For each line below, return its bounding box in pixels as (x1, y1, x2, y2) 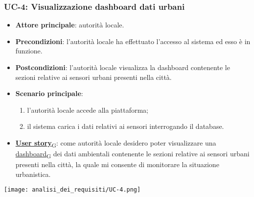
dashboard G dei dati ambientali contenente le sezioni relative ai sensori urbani (15, 148, 250, 160)
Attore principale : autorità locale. (15, 20, 124, 30)
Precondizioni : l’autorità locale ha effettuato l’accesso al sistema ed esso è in (15, 36, 251, 46)
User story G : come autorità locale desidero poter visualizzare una (15, 137, 216, 149)
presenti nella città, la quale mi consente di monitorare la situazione (15, 159, 219, 170)
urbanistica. (15, 169, 51, 179)
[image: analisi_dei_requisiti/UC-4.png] (4, 186, 141, 194)
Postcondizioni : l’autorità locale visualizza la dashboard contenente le (15, 62, 230, 72)
